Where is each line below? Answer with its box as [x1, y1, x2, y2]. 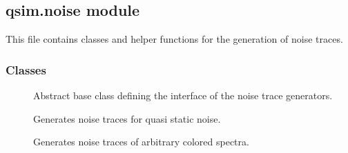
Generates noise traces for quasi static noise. [33, 111, 221, 125]
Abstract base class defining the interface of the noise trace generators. [33, 88, 333, 103]
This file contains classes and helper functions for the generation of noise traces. [6, 32, 343, 46]
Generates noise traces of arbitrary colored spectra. [33, 134, 249, 149]
